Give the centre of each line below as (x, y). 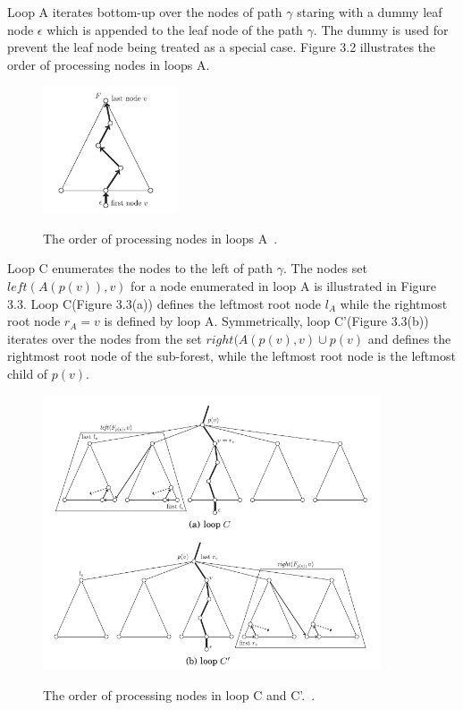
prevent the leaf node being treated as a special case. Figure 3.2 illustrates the (222, 47)
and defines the (409, 338)
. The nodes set (325, 268)
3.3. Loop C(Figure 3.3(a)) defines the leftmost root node (164, 303)
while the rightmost (394, 303)
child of (28, 373)
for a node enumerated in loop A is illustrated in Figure (284, 285)
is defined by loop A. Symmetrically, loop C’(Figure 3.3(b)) (266, 321)
